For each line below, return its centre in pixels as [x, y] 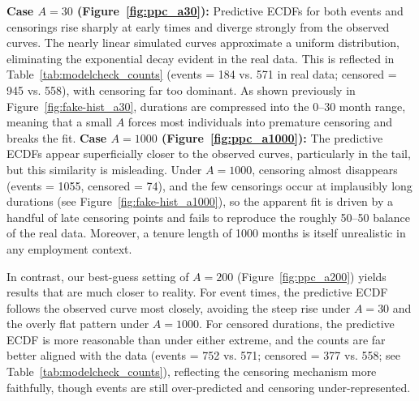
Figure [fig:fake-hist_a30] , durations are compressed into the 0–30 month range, [206, 106]
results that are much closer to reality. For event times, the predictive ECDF [197, 292]
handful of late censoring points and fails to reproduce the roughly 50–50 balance [209, 217]
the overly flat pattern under [78, 324]
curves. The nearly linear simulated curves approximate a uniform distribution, [203, 43]
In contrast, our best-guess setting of [98, 276]
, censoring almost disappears [325, 169]
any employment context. [69, 248]
